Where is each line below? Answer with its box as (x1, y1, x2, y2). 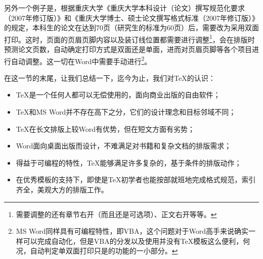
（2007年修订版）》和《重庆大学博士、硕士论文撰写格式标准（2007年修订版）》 (4, 12, 259, 23)
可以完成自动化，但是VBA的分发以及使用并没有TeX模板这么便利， (23, 235, 243, 246)
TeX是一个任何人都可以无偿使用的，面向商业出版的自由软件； (16, 89, 221, 100)
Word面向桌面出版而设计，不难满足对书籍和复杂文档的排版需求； (16, 140, 232, 151)
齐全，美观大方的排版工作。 (16, 184, 108, 195)
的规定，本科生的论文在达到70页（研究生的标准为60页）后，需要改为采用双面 (4, 22, 259, 33)
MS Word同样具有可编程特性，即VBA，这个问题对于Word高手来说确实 (16, 226, 248, 236)
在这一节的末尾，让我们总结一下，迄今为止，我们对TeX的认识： (4, 72, 215, 83)
